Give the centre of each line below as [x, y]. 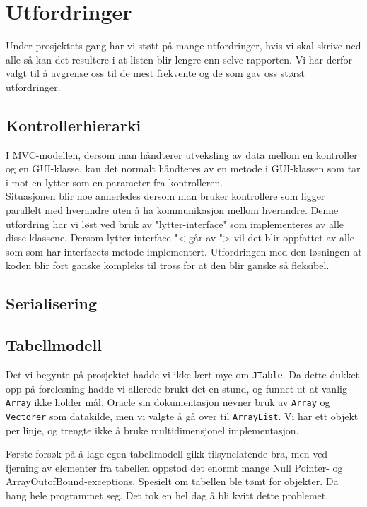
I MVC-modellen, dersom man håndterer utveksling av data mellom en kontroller [182, 154]
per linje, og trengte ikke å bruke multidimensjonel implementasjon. [152, 430]
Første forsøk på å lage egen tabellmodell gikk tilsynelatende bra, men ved [167, 454]
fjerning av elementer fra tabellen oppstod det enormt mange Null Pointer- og [174, 467]
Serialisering [52, 303]
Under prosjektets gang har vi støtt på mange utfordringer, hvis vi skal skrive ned [183, 46]
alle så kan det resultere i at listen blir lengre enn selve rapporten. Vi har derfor [179, 59]
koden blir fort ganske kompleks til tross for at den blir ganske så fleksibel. [168, 265]
